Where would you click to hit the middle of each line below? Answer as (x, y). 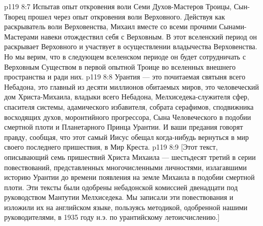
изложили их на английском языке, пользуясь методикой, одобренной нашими (126, 207)
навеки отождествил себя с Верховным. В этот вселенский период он (149, 36)
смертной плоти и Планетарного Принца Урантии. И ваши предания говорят (124, 127)
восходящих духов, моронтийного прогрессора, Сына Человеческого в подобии (128, 117)
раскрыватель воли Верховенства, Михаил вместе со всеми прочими (110, 26)
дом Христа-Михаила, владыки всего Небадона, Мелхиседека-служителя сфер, (127, 97)
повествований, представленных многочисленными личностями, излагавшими (126, 167)
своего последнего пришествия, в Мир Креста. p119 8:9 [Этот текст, (111, 147)
